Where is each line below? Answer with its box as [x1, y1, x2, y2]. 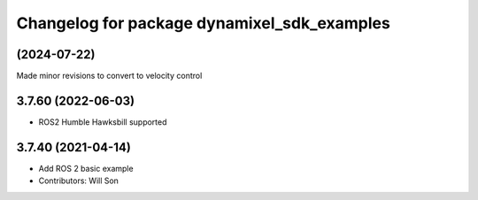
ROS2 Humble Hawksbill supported [38, 116, 167, 127]
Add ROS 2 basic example [38, 163, 134, 173]
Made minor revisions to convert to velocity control [16, 71, 203, 81]
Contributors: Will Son [38, 175, 119, 186]
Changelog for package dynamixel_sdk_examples [16, 13, 391, 33]
